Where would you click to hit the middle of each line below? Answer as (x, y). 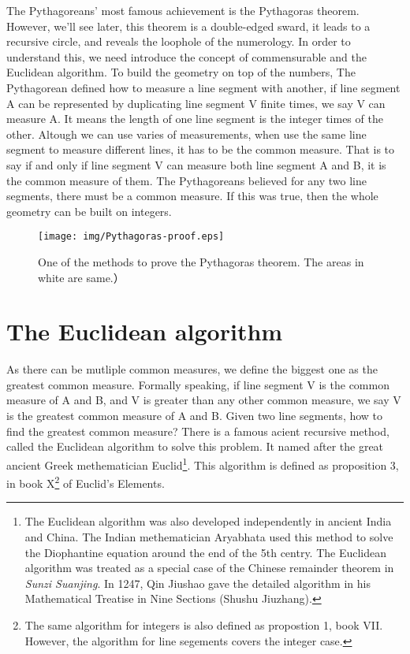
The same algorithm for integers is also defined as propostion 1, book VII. (204, 624)
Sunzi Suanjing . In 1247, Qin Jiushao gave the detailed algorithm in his (198, 583)
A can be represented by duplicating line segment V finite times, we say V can (196, 103)
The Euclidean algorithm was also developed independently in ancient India (208, 521)
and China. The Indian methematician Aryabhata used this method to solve (209, 536)
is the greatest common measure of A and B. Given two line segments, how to (195, 416)
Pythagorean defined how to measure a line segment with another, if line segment (203, 87)
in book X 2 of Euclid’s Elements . (86, 482)
